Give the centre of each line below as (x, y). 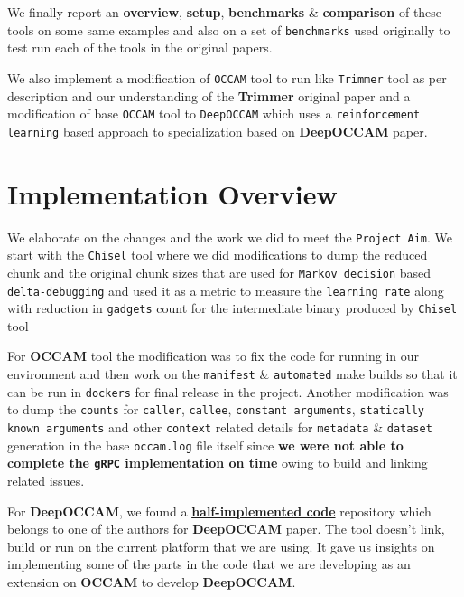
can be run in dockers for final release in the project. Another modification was (228, 391)
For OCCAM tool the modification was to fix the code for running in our (213, 356)
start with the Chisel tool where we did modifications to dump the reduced (218, 255)
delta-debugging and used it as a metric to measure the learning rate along (226, 290)
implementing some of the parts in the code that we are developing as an (209, 564)
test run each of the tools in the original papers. (140, 47)
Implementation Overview (172, 193)
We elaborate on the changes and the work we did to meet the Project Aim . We (230, 237)
